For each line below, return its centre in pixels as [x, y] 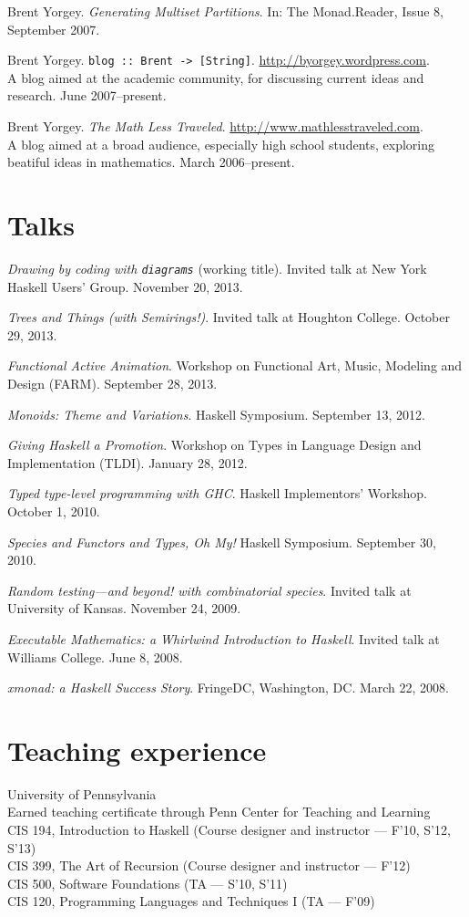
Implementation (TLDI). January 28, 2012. [127, 462]
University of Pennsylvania [82, 793]
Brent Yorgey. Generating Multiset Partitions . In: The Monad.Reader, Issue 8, [225, 11]
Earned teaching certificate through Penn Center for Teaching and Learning [219, 812]
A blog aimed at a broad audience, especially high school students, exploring [221, 144]
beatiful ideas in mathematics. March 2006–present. [151, 162]
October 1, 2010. [54, 511]
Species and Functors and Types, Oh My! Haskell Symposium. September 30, [222, 542]
